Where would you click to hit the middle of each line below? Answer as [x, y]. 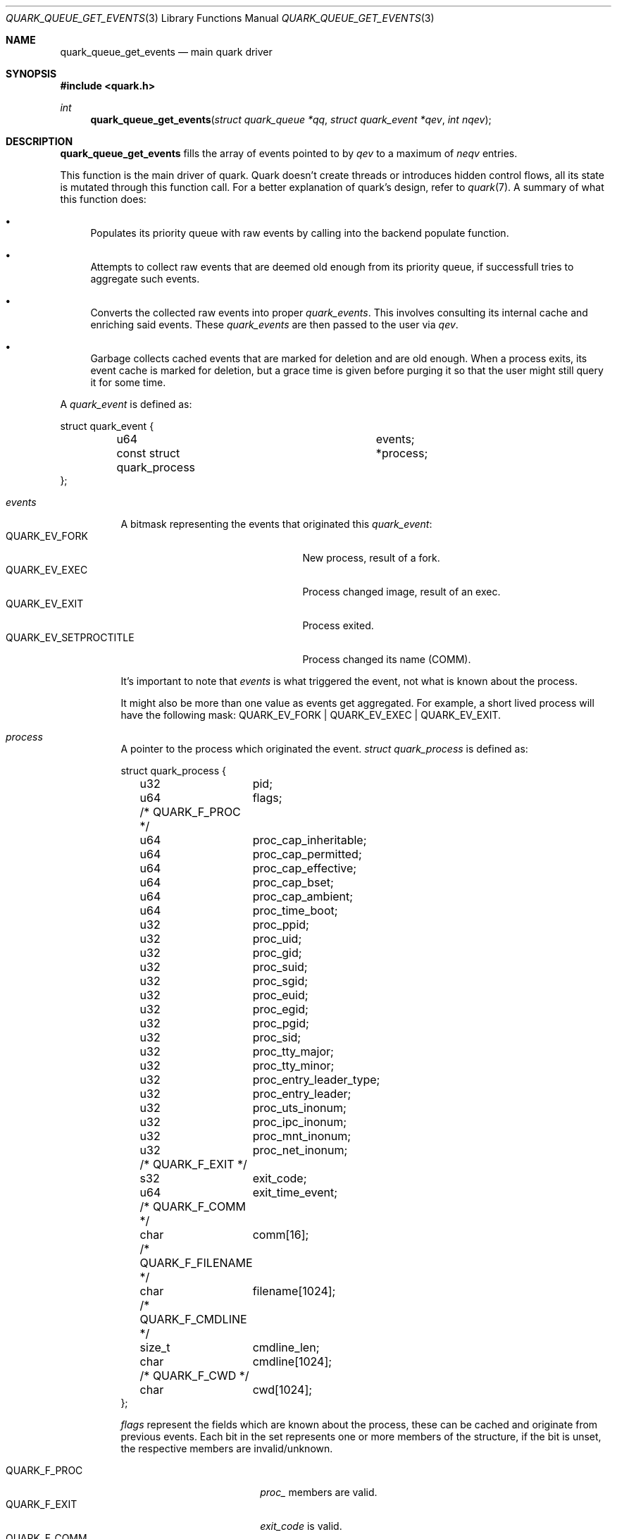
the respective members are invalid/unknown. [227, 1448]
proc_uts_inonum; [299, 1108]
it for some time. [128, 382]
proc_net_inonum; [300, 1150]
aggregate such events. [145, 279]
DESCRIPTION [39, 141]
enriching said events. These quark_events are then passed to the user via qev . [274, 325]
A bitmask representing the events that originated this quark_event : [276, 524]
